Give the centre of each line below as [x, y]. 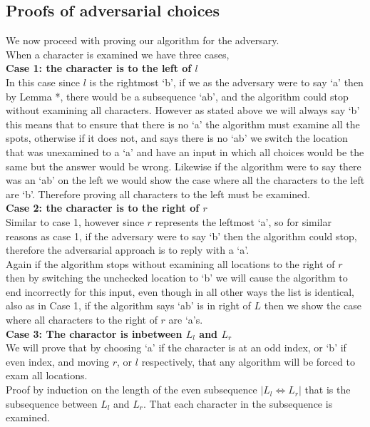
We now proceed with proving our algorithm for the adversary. [143, 40]
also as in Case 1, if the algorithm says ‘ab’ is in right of [128, 305]
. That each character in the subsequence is [238, 403]
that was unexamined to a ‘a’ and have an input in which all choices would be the [185, 151]
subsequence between [52, 403]
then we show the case [313, 305]
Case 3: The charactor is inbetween [94, 333]
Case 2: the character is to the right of [103, 208]
